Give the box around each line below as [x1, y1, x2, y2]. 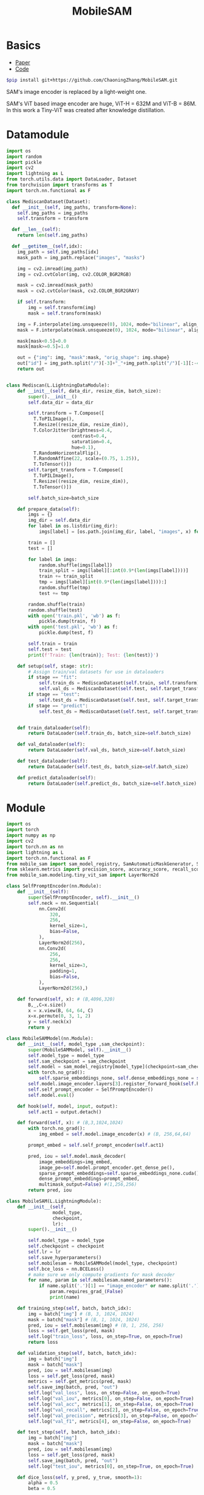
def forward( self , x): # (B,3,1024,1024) [17, 1120, 123, 1126]
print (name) [49, 1294, 80, 1301]
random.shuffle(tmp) [38, 585, 91, 591]
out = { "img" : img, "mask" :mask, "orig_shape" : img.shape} [17, 355, 170, 361]
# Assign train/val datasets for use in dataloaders [28, 669, 165, 675]
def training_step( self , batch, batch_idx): [17, 1305, 132, 1311]
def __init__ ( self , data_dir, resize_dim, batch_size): [17, 388, 162, 394]
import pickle [6, 159, 42, 165]
